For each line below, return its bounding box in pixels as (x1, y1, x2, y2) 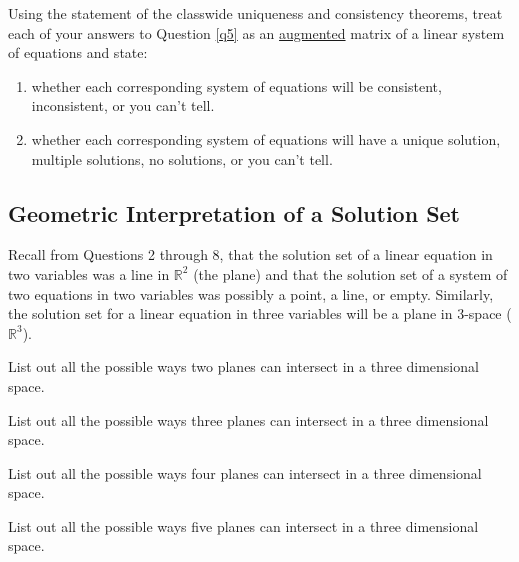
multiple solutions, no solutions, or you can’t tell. (31, 148, 333, 169)
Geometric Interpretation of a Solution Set (8, 197, 461, 228)
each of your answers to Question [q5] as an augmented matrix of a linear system (8, 22, 505, 43)
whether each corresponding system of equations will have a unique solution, (31, 128, 501, 149)
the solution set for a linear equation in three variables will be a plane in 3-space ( (8, 303, 512, 324)
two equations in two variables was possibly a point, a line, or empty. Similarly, (8, 283, 494, 304)
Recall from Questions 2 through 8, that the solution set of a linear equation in (8, 244, 493, 265)
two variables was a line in (8, 263, 170, 284)
